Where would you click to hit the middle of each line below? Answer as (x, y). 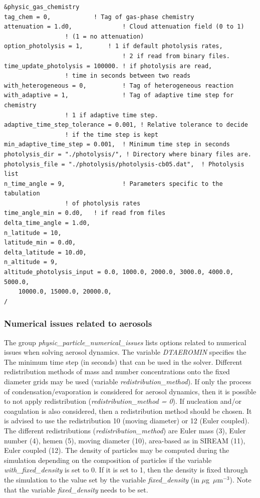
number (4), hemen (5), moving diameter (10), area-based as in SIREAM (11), (125, 440)
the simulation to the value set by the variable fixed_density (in (102, 479)
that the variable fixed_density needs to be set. (76, 489)
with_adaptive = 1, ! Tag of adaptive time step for (119, 95)
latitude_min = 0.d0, (40, 243)
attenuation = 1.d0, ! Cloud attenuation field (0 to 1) (124, 27)
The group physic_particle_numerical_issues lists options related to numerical (125, 342)
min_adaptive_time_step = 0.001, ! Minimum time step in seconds (117, 145)
